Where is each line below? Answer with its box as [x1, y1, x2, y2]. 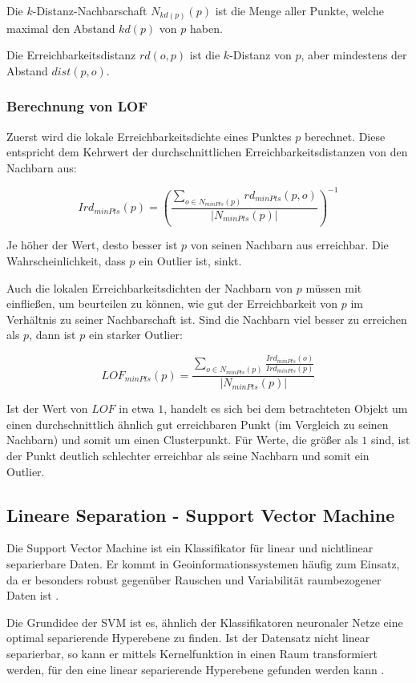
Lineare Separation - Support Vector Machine [6, 502, 395, 527]
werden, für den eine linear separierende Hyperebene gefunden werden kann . [6, 661, 385, 677]
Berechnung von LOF [6, 96, 148, 116]
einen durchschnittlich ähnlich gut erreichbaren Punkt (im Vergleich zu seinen [6, 415, 389, 432]
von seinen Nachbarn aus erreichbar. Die [190, 236, 389, 253]
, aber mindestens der [301, 46, 407, 63]
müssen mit [305, 279, 362, 296]
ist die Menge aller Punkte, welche [215, 2, 384, 18]
